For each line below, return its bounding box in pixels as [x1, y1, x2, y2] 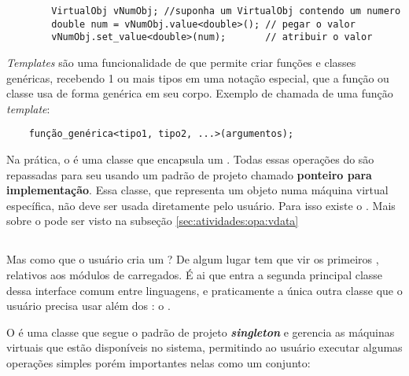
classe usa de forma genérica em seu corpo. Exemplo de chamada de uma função [6, 85, 393, 101]
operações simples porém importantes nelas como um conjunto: [6, 354, 311, 370]
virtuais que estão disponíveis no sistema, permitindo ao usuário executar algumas [6, 339, 403, 356]
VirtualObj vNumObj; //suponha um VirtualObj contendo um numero [51, 6, 401, 17]
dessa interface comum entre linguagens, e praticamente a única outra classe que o [6, 282, 403, 298]
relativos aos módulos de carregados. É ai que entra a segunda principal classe [6, 266, 383, 282]
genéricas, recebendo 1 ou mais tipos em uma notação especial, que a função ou [6, 69, 389, 86]
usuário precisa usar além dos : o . [6, 297, 171, 314]
